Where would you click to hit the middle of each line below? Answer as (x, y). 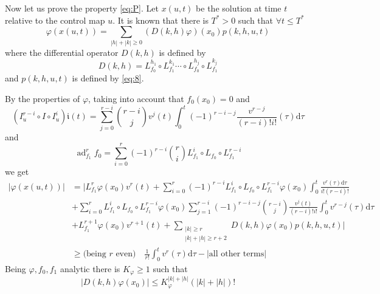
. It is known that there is (161, 20)
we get (17, 172)
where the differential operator (62, 52)
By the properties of (43, 98)
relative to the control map (55, 20)
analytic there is (90, 268)
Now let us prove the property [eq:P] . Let (82, 8)
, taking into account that (136, 98)
